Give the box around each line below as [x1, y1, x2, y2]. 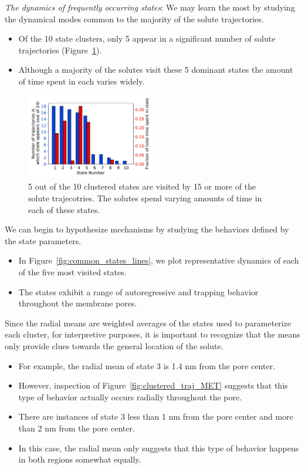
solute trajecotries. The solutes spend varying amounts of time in [28, 192, 262, 204]
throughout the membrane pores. [18, 297, 137, 309]
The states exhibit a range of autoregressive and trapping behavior [18, 285, 259, 298]
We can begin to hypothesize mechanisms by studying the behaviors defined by [5, 223, 289, 235]
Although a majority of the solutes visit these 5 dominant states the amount [18, 63, 293, 76]
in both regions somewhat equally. [18, 453, 141, 465]
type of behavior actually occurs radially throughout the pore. [18, 390, 242, 403]
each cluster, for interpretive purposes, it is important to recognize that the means [5, 328, 300, 340]
